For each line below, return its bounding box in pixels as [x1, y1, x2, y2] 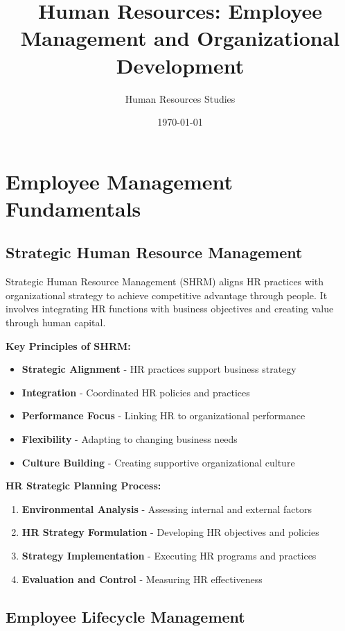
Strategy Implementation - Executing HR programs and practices [21, 548, 317, 562]
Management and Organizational [20, 24, 340, 52]
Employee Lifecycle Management [6, 605, 245, 627]
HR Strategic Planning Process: [6, 478, 161, 493]
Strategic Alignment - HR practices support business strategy [21, 362, 297, 376]
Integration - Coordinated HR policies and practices [21, 385, 250, 399]
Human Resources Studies [125, 91, 236, 106]
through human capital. [6, 315, 106, 330]
